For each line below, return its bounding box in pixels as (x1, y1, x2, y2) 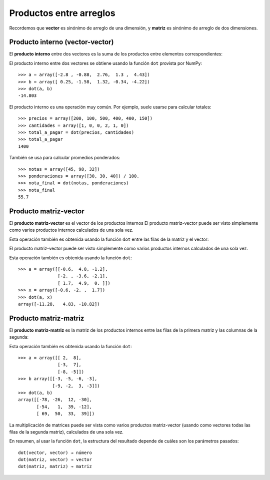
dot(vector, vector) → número (18, 450, 92, 456)
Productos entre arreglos (9, 7, 115, 18)
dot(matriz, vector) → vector (18, 457, 92, 463)
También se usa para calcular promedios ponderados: (9, 155, 120, 161)
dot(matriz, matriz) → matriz (18, 464, 92, 470)
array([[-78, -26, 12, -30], (18, 397, 92, 403)
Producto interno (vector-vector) (9, 38, 114, 46)
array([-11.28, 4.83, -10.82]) (18, 301, 100, 307)
